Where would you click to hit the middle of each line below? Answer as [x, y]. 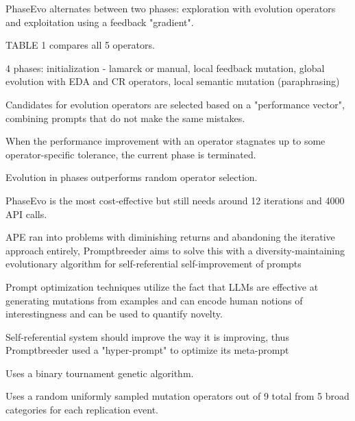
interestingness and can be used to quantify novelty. [114, 314]
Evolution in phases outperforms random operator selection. [132, 177]
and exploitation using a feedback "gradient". [100, 22]
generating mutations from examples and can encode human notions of [154, 300]
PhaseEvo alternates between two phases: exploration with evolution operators [171, 8]
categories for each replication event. [82, 410]
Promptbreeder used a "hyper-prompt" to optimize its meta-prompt [147, 350]
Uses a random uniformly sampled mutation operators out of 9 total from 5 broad [177, 396]
